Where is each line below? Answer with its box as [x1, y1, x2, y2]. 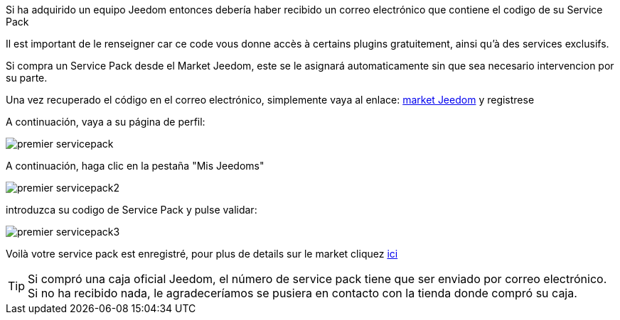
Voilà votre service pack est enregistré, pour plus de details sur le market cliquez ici [6, 248, 398, 260]
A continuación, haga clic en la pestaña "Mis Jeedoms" [6, 160, 264, 172]
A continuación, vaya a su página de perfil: [6, 116, 205, 128]
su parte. [6, 72, 48, 84]
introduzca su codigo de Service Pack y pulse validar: [6, 204, 257, 216]
